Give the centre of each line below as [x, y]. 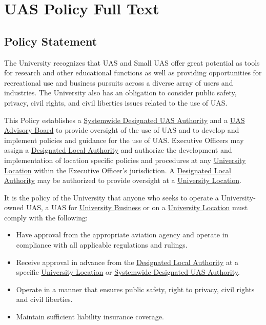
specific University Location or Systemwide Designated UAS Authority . [128, 272]
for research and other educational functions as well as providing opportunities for [133, 73]
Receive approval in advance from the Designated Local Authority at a [127, 262]
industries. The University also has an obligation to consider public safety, [120, 93]
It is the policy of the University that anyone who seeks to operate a [111, 197]
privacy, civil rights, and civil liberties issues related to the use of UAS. [116, 102]
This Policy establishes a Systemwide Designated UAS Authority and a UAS [125, 120]
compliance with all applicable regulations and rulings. [102, 245]
